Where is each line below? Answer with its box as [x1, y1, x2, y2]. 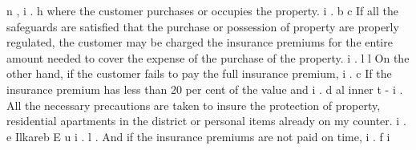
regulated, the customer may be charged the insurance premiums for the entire [6, 34, 393, 51]
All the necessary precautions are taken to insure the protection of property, [6, 96, 381, 113]
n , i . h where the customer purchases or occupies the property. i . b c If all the [6, 2, 398, 18]
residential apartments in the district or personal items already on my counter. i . [6, 112, 406, 129]
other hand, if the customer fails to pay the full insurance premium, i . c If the [6, 65, 392, 82]
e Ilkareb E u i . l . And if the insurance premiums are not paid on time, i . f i [6, 128, 390, 144]
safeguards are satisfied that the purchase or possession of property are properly [6, 18, 399, 34]
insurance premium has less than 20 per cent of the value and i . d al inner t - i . [6, 80, 403, 97]
